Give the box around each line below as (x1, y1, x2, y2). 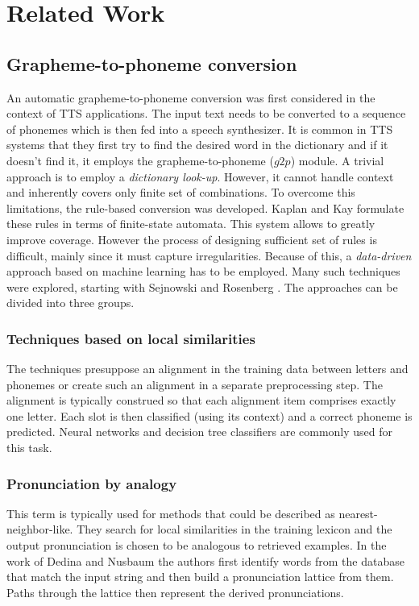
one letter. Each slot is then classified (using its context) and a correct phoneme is (6, 407, 413, 424)
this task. (6, 439, 52, 456)
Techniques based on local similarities (6, 328, 255, 348)
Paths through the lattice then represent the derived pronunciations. (6, 583, 344, 600)
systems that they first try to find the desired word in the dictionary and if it (6, 136, 388, 153)
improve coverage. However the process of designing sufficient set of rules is (6, 230, 377, 247)
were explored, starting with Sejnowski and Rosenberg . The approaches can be (6, 278, 398, 295)
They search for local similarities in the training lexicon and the (77, 521, 392, 538)
